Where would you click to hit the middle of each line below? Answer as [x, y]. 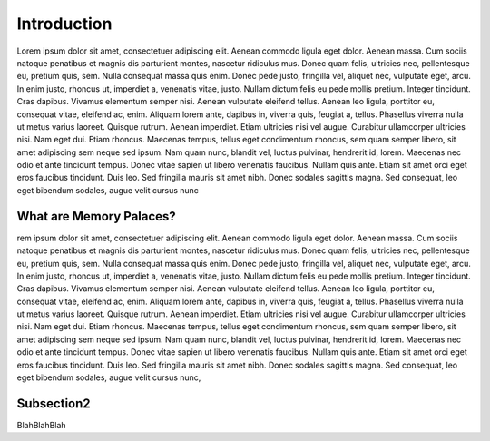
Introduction [64, 24]
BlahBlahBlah [42, 425]
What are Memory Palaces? [96, 216]
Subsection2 [54, 403]
